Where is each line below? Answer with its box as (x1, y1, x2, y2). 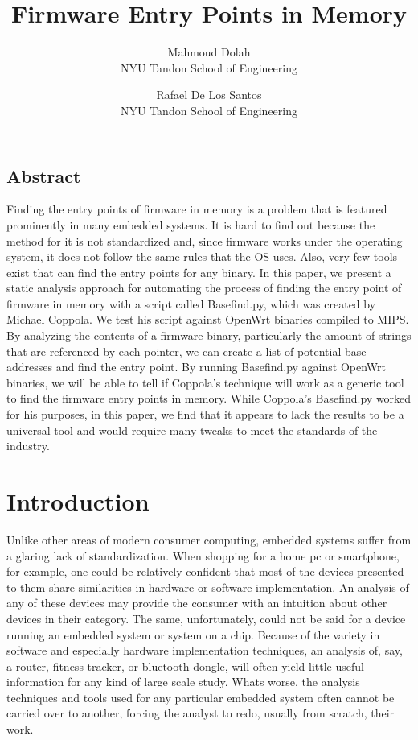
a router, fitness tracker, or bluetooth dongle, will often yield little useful (6, 657, 364, 674)
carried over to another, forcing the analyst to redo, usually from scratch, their (6, 705, 395, 721)
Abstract (6, 163, 81, 188)
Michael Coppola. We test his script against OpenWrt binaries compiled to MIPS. (6, 311, 409, 328)
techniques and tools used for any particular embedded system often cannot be (6, 688, 395, 705)
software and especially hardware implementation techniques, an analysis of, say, (6, 642, 403, 659)
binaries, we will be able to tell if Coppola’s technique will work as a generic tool (6, 374, 404, 391)
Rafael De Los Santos (156, 86, 262, 103)
